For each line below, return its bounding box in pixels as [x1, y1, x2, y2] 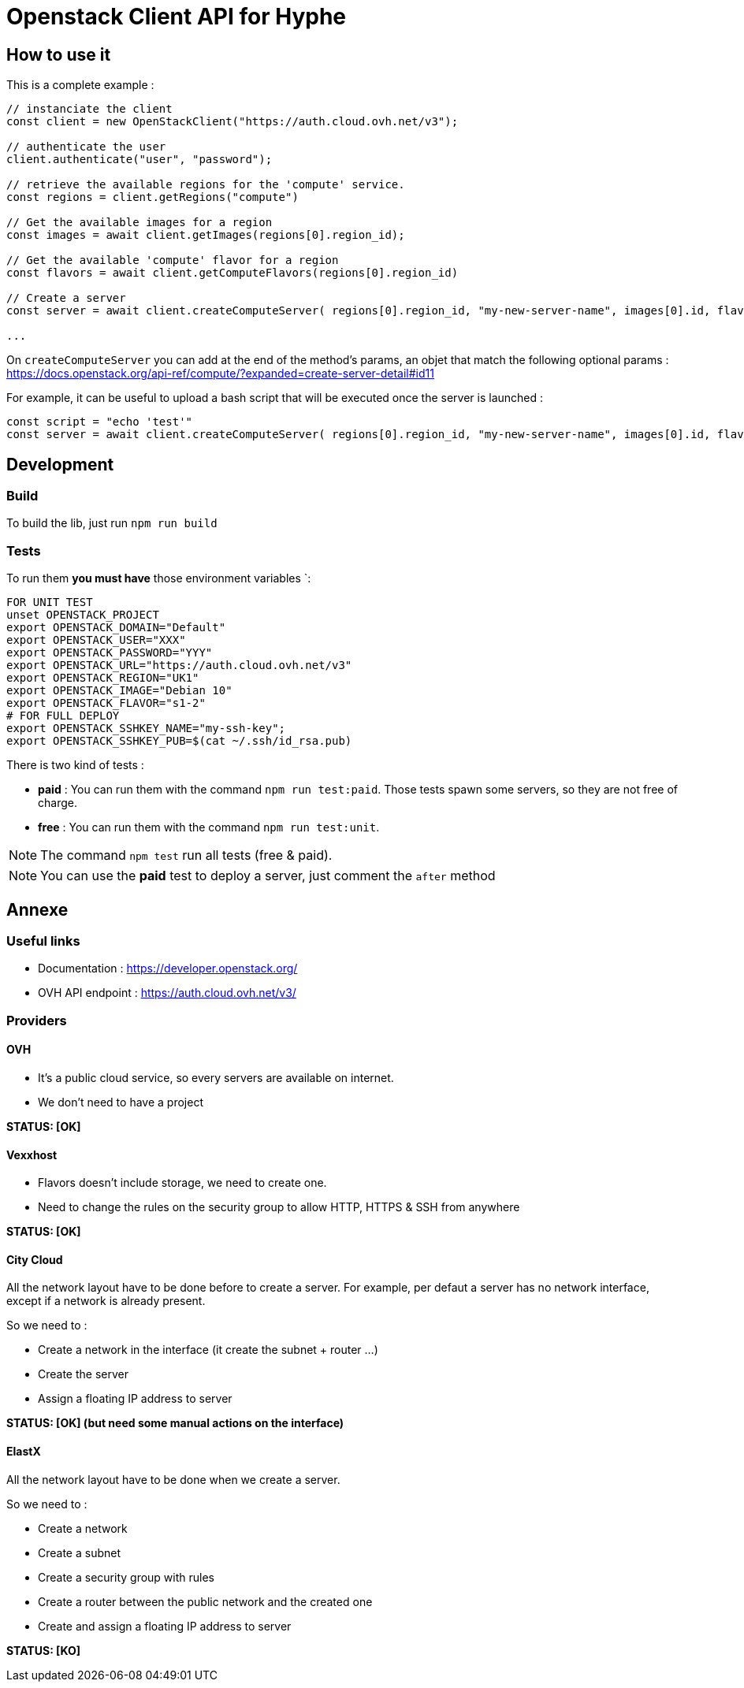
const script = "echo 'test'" [6, 415, 193, 429]
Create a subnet [38, 1545, 121, 1560]
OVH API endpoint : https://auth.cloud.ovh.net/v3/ [38, 986, 296, 1000]
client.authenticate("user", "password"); [6, 153, 273, 166]
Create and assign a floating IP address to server [38, 1619, 292, 1633]
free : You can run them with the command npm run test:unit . [38, 820, 380, 835]
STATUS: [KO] [6, 1643, 80, 1657]
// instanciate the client [6, 102, 173, 116]
